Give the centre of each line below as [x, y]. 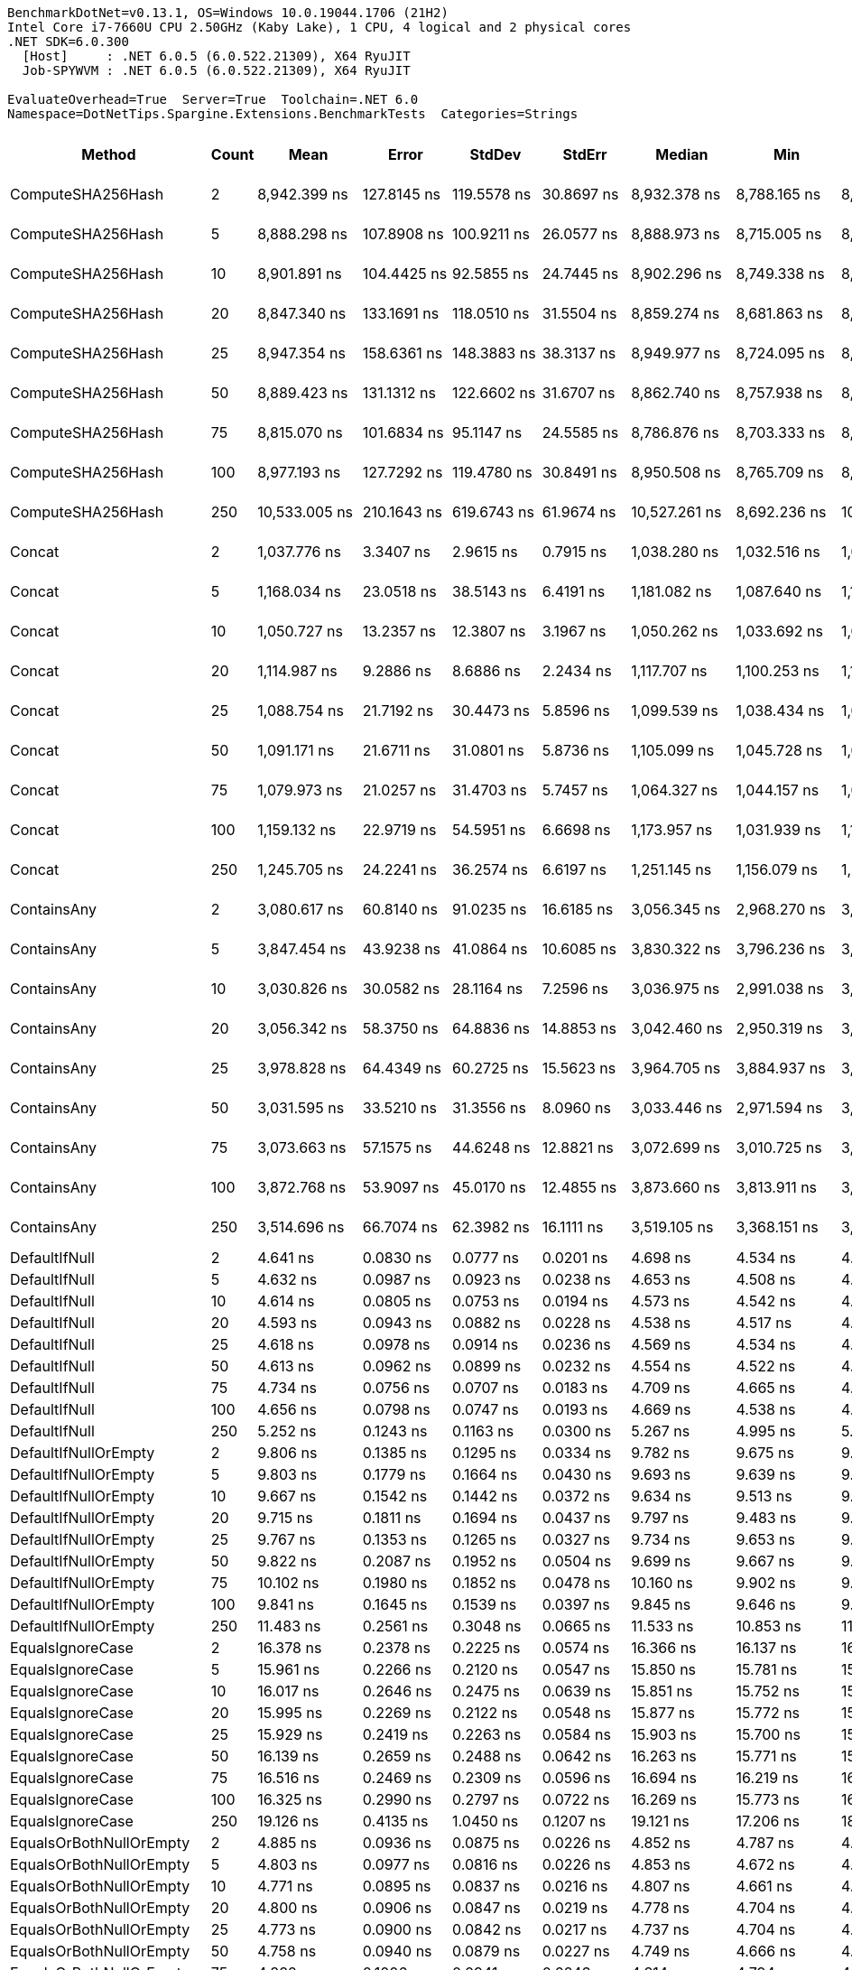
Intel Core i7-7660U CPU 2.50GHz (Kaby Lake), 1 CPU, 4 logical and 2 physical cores [319, 27]
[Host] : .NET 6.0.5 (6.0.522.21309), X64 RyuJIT [216, 56]
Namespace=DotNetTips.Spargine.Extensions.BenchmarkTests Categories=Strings [293, 114]
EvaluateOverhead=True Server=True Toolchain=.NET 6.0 [213, 99]
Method [109, 154]
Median [682, 154]
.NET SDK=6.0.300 [68, 42]
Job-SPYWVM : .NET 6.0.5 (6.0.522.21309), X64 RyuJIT [216, 70]
